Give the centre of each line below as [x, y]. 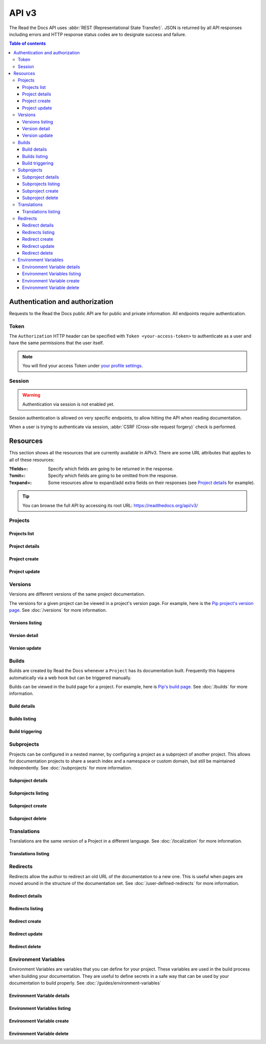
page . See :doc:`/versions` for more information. [58, 610]
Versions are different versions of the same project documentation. [77, 594]
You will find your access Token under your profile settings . [83, 366]
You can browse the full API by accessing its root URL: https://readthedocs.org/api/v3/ [110, 505]
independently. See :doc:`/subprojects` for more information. [71, 768]
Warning [31, 395]
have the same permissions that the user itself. [56, 343]
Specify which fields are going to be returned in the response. [111, 469]
